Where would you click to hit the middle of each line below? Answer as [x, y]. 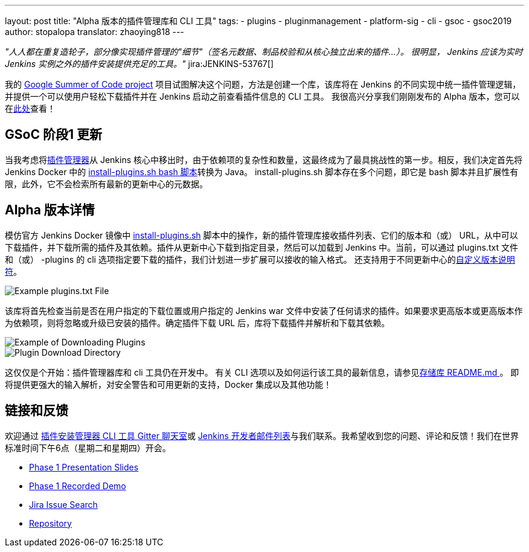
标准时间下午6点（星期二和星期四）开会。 [88, 448]
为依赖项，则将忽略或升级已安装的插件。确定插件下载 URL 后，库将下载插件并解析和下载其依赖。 [197, 323]
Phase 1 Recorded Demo [78, 486]
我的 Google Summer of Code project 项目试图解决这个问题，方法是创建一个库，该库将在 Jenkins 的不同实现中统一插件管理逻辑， [263, 84]
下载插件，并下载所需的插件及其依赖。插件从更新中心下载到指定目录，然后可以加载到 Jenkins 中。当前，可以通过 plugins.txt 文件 [261, 247]
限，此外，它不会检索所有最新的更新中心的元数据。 [106, 184]
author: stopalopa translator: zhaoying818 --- [95, 32]
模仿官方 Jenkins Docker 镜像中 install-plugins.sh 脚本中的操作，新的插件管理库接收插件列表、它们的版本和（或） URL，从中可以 [261, 235]
